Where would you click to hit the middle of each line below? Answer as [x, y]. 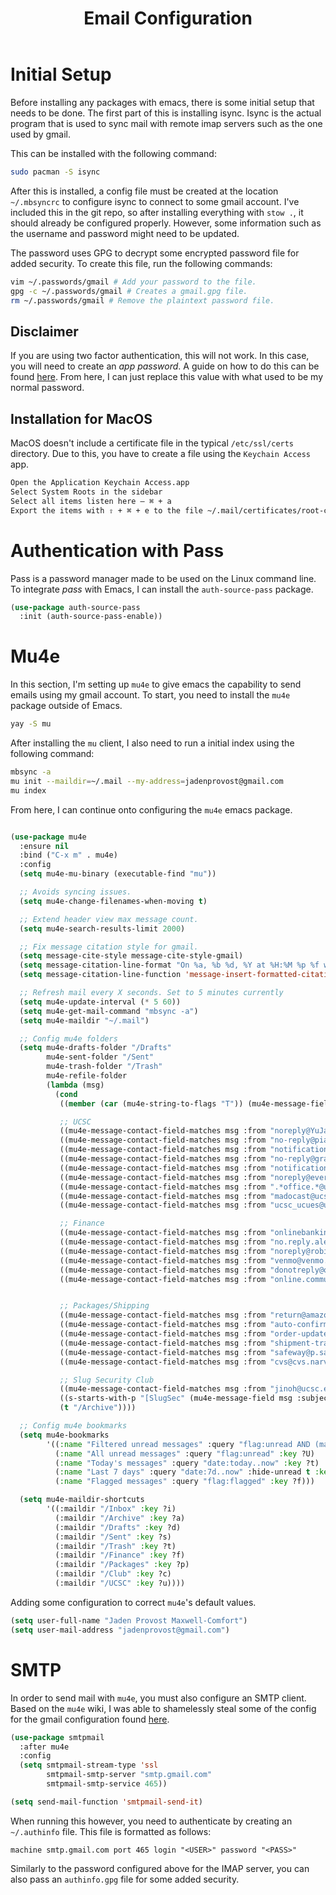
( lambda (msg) [75, 1085]
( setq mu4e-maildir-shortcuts [82, 1500]
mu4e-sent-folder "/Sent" [100, 1057]
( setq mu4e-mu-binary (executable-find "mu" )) [118, 874]
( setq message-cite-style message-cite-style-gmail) [131, 956]
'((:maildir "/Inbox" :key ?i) [111, 1509]
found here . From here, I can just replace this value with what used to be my [167, 377]
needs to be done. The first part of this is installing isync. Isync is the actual [166, 113]
